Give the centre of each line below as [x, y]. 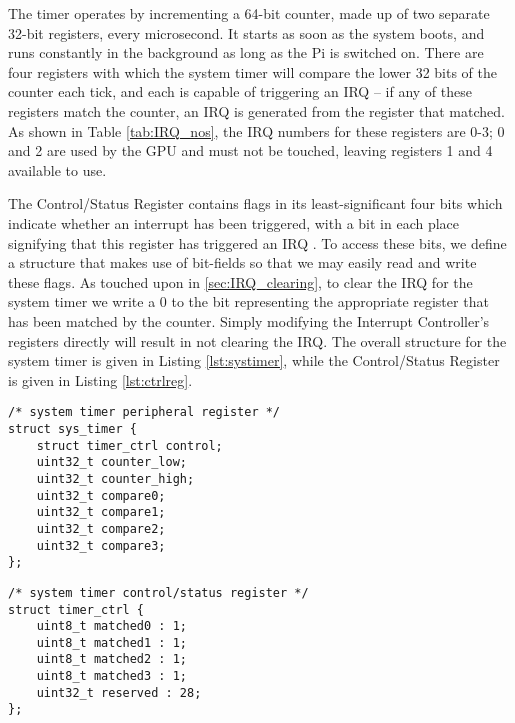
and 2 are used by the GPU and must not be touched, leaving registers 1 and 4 [250, 150]
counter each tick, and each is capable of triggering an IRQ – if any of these [240, 91]
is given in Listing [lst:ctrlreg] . [100, 379]
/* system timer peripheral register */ [144, 412]
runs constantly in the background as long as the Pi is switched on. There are [246, 52]
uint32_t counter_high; [115, 478]
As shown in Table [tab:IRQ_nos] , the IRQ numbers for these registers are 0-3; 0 [256, 130]
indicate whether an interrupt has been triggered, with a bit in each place [234, 222]
